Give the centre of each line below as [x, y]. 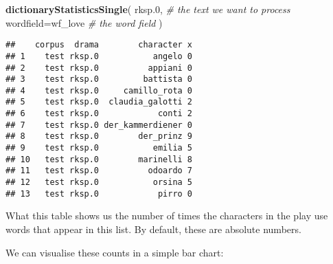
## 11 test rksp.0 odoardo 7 [99, 171]
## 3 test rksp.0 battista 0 [99, 79]
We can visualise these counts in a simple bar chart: [115, 252]
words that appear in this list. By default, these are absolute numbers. [153, 229]
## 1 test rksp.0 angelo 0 [99, 56]
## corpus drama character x [99, 45]
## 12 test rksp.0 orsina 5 [99, 183]
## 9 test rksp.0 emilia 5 [99, 148]
